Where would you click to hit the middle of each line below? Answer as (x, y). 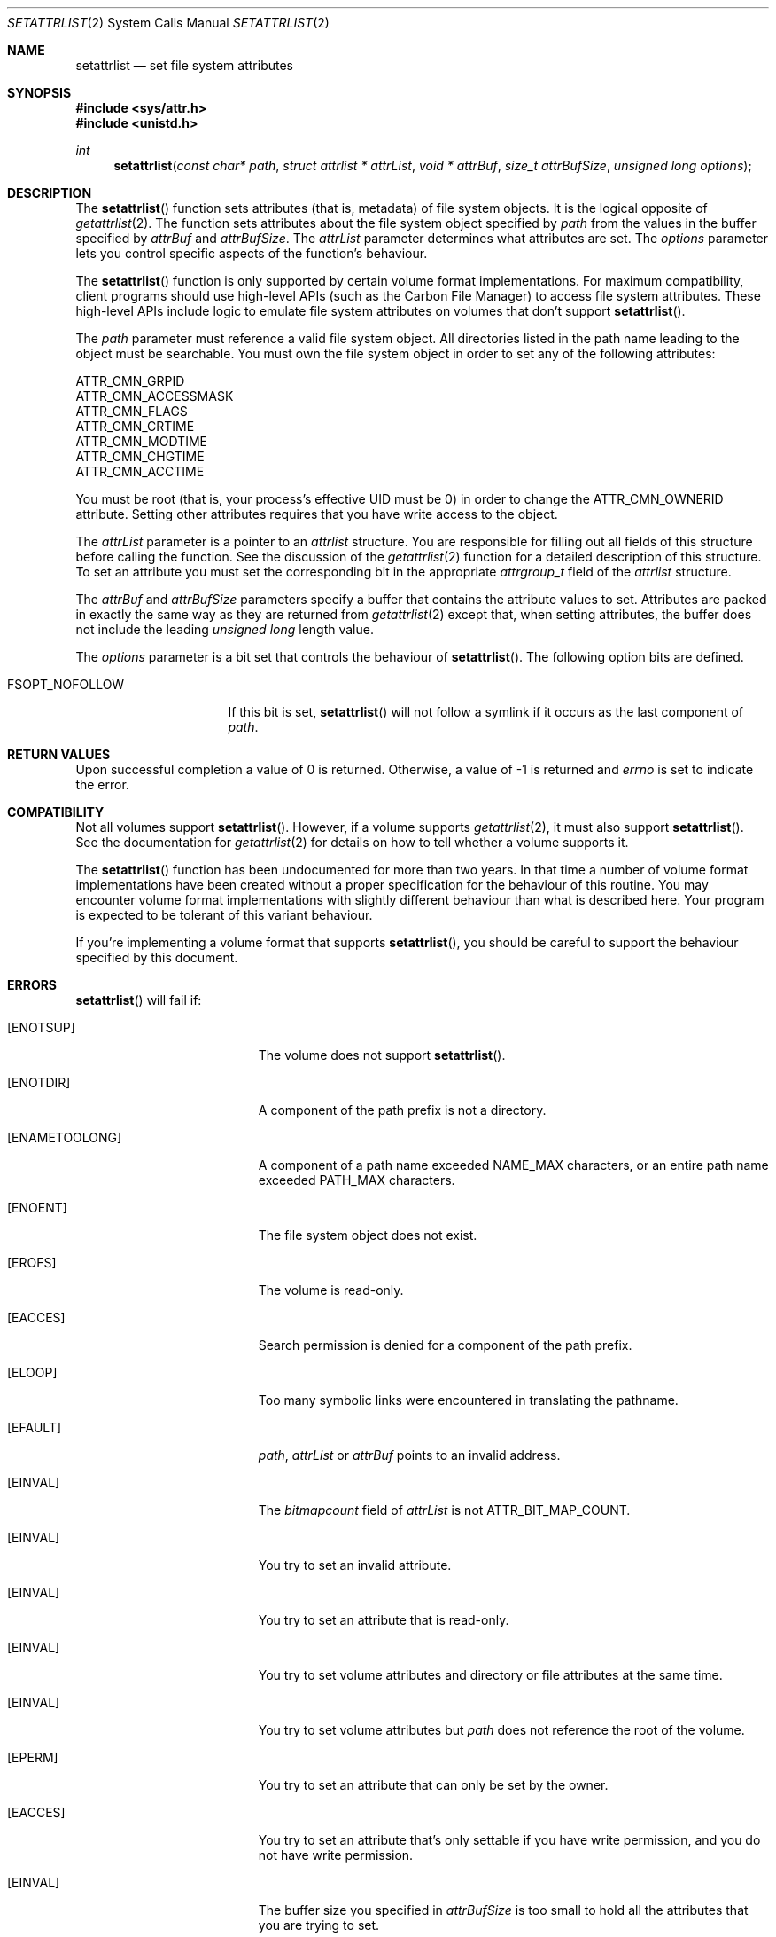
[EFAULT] (35, 1427)
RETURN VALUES (59, 754)
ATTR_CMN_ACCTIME (140, 471)
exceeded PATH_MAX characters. (357, 1180)
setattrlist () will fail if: (139, 1000)
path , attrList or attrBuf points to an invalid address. (409, 1455)
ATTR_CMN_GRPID (130, 381)
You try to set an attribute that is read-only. (384, 1620)
